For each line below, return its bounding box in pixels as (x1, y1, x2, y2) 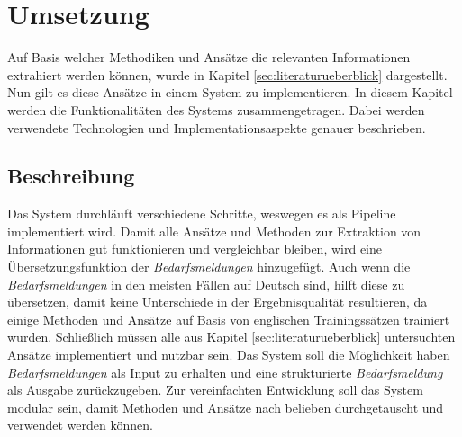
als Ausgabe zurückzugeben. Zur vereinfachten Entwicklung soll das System (7, 380, 423, 399)
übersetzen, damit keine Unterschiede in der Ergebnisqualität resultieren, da (7, 292, 428, 311)
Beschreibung (7, 162, 135, 190)
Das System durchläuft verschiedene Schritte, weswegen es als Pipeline (7, 204, 396, 223)
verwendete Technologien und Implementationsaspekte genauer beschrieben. (7, 118, 426, 137)
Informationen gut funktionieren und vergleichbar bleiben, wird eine (7, 239, 382, 258)
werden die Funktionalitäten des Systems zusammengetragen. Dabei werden (7, 100, 425, 119)
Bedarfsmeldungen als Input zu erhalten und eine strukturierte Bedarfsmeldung (7, 362, 443, 381)
